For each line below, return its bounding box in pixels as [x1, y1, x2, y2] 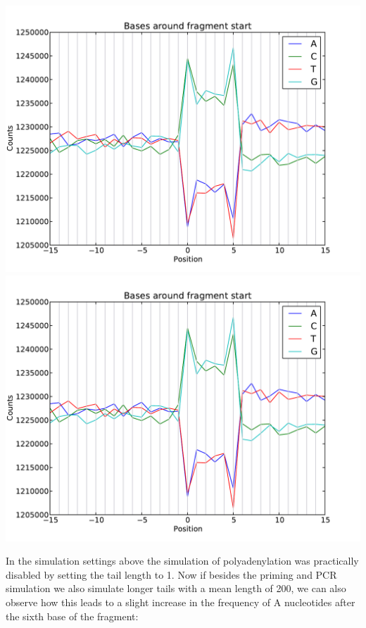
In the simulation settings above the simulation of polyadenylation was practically [6, 553, 359, 568]
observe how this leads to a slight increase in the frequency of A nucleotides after [6, 594, 355, 609]
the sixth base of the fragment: [6, 608, 139, 623]
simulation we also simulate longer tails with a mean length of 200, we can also [6, 581, 346, 596]
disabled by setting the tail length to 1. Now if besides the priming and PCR [6, 567, 337, 582]
